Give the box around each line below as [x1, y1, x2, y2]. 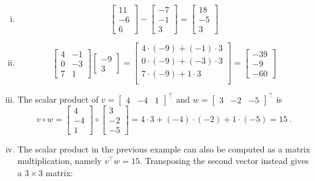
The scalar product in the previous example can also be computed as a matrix [17, 142, 310, 155]
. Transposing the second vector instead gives [140, 154, 309, 167]
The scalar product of [17, 92, 99, 105]
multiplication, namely [17, 154, 102, 167]
